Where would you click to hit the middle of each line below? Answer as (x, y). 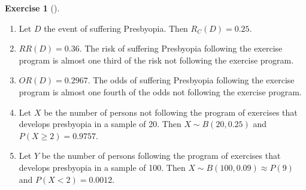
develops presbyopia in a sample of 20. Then (100, 124)
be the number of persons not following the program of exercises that (171, 112)
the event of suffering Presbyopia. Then (116, 28)
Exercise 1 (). (32, 8)
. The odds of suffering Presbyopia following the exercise (191, 80)
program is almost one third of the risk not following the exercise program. (156, 60)
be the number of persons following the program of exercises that (161, 156)
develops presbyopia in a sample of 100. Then (102, 167)
